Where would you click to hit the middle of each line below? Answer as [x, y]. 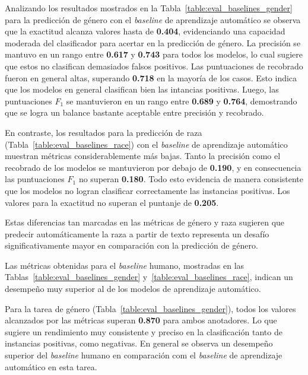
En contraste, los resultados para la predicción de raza [104, 132]
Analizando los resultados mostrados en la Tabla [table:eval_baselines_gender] [149, 8]
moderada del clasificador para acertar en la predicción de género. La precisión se [153, 42]
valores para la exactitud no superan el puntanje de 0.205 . [112, 202]
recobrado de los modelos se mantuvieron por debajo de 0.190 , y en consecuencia [153, 167]
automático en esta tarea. [51, 366]
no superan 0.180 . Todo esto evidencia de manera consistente [191, 179]
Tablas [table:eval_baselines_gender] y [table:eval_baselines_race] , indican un [149, 277]
